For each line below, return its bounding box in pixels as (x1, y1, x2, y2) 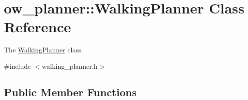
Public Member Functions (4, 84, 137, 99)
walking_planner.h (42, 61, 98, 71)
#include (4, 61, 31, 71)
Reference (4, 17, 71, 37)
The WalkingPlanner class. (4, 45, 83, 55)
